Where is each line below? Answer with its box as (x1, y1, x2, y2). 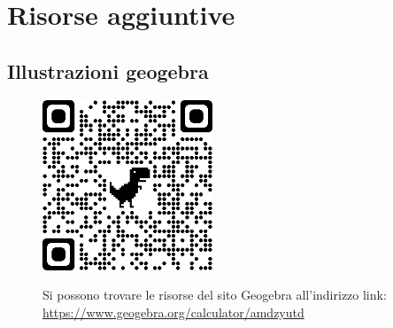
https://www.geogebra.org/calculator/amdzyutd (42, 302, 304, 321)
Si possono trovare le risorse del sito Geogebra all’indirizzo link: (42, 285, 387, 304)
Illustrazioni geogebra (7, 57, 209, 84)
